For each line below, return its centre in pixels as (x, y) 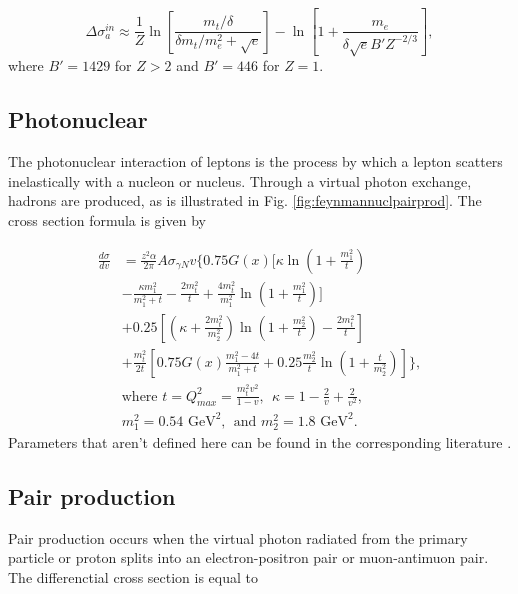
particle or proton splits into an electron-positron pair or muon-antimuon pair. (248, 557)
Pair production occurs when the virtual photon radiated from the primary (238, 537)
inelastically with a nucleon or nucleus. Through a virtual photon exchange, (240, 180)
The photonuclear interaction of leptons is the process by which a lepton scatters (255, 161)
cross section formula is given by (107, 219)
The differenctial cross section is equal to (133, 577)
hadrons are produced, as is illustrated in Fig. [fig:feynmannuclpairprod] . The (245, 200)
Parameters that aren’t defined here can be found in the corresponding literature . (260, 442)
